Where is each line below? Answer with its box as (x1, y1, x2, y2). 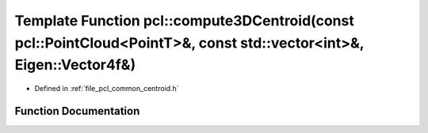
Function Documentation (14, 104, 140, 118)
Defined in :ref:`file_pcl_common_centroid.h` (34, 84, 179, 93)
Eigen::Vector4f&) (14, 56, 136, 74)
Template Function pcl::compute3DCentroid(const (14, 12, 354, 29)
